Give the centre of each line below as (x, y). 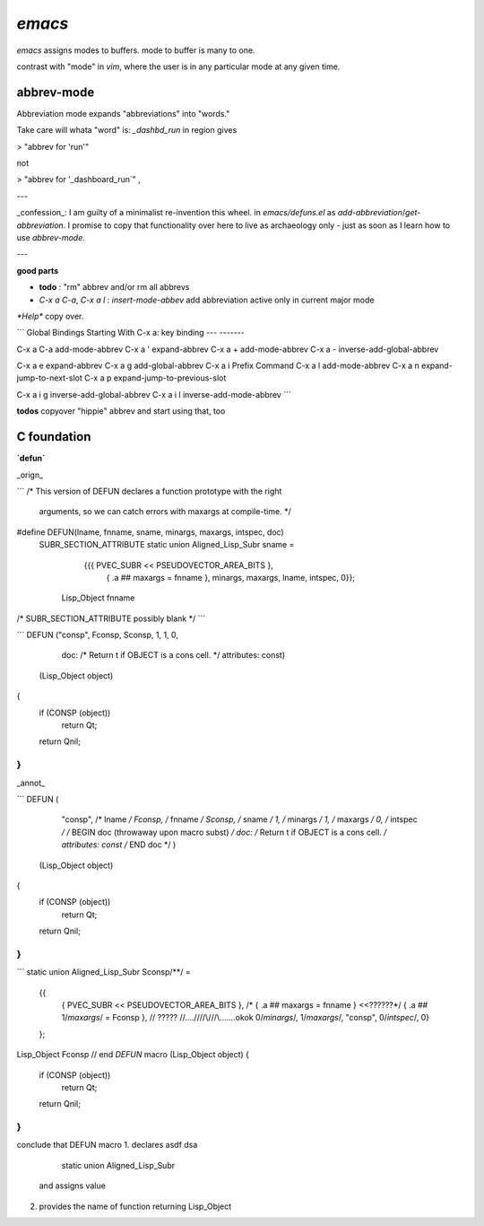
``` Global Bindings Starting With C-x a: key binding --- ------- (131, 333)
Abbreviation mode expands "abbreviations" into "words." (123, 113)
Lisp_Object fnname (98, 598)
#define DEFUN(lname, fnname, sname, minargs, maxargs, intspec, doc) (150, 532)
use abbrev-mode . (51, 237)
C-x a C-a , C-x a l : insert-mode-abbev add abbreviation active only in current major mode (207, 300)
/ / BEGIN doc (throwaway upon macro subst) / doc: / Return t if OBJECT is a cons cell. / (224, 832)
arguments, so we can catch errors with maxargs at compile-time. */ (165, 512)
